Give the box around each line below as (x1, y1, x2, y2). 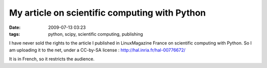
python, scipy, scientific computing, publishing (48, 31, 143, 37)
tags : (9, 31, 20, 37)
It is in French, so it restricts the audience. (9, 56, 95, 62)
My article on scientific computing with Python (9, 7, 206, 18)
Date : (9, 24, 21, 30)
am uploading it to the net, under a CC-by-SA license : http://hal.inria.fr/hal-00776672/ (9, 47, 185, 53)
